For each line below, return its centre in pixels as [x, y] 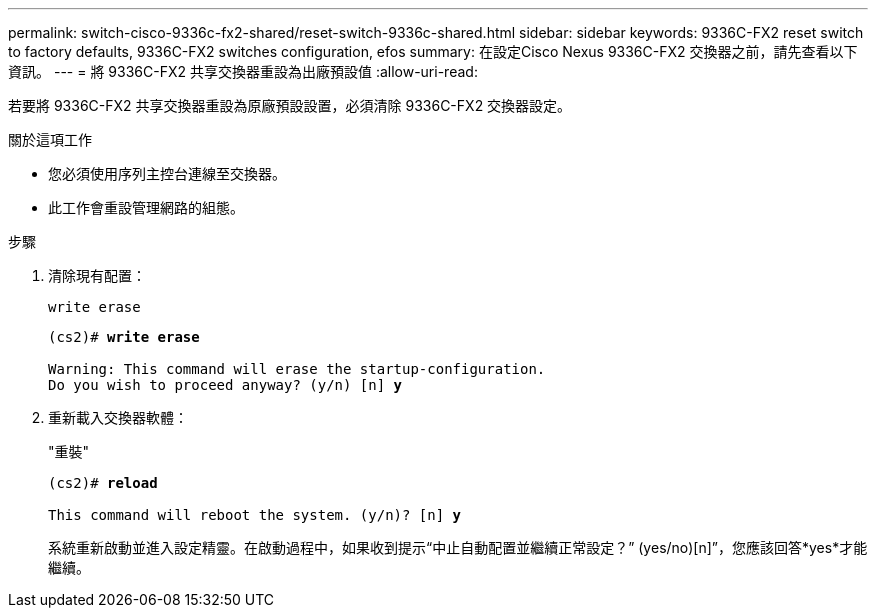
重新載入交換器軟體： [118, 417]
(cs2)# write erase [124, 337]
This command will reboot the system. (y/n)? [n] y [255, 515]
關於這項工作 [50, 139]
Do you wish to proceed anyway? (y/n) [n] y [225, 385]
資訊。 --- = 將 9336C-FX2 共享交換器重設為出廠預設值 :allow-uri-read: [243, 71]
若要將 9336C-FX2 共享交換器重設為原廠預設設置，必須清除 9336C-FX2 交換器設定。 [290, 105]
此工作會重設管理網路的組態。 [146, 207]
